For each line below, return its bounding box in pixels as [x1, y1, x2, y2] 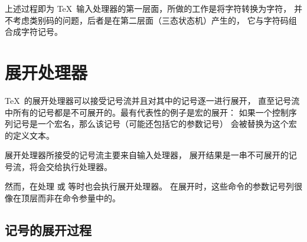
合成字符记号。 [5, 25, 63, 38]
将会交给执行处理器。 [29, 160, 112, 172]
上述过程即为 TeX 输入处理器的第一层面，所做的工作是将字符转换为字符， [5, 2, 292, 14]
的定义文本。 [5, 129, 54, 141]
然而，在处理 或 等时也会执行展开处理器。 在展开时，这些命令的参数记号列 [5, 180, 294, 192]
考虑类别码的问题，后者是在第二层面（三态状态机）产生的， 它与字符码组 [12, 14, 297, 26]
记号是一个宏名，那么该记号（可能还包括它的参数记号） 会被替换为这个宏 [12, 117, 297, 130]
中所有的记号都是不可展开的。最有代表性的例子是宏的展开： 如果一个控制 [5, 106, 289, 118]
